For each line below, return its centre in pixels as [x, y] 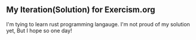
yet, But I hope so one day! [39, 30]
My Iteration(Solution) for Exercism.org [81, 10]
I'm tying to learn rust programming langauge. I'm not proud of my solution [98, 24]
